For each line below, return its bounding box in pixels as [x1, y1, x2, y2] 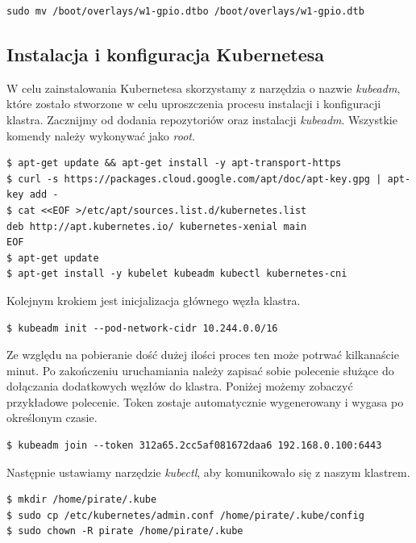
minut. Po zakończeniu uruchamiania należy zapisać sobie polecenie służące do [6, 361, 394, 378]
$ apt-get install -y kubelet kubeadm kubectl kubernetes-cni [6, 268, 347, 280]
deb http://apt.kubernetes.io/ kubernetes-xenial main [6, 220, 307, 232]
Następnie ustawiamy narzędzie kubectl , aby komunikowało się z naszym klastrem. [6, 463, 410, 480]
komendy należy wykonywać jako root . [6, 127, 195, 144]
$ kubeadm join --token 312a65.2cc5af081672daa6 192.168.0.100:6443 [6, 440, 382, 452]
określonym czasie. [6, 409, 98, 426]
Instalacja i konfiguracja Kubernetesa [6, 41, 325, 66]
